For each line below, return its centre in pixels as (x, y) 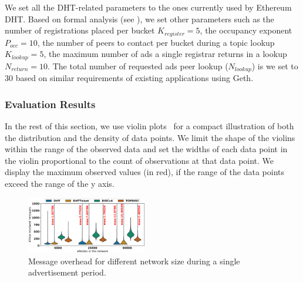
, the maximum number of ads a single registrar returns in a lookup (165, 54)
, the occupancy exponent (246, 30)
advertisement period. (67, 272)
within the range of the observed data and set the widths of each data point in (146, 149)
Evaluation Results (50, 104)
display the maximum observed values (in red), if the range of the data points (145, 172)
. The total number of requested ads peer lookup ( (138, 66)
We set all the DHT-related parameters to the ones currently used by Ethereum (148, 7)
